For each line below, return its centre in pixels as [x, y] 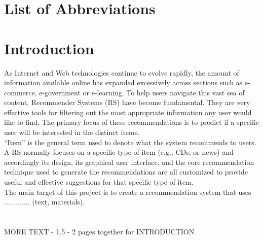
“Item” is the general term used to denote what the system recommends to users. [130, 142]
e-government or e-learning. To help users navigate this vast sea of [142, 92]
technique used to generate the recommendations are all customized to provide [126, 172]
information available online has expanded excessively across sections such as [123, 82]
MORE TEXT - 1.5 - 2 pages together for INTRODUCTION [99, 231]
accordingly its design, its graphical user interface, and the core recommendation [129, 162]
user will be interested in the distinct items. [72, 132]
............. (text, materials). [45, 202]
